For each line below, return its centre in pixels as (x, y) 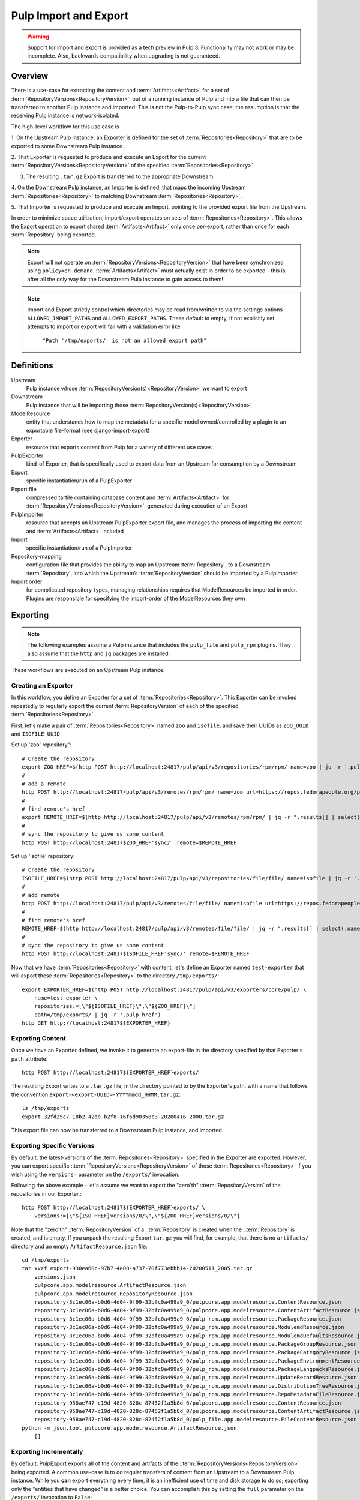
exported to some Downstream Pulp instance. (67, 146)
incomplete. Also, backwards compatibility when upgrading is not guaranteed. (124, 56)
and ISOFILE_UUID (35, 733)
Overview (30, 76)
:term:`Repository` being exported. (54, 235)
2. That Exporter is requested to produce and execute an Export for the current (109, 157)
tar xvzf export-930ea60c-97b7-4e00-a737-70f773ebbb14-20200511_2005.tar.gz (137, 1268)
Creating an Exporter (42, 686)
